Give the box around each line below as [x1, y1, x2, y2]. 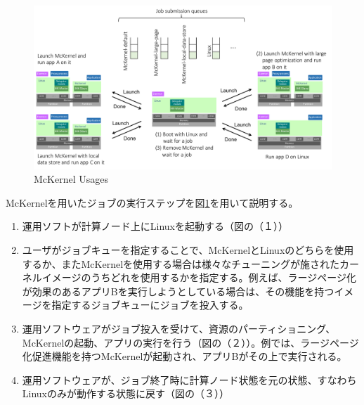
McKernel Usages [34, 172, 108, 186]
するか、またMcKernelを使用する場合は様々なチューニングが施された [22, 256, 340, 271]
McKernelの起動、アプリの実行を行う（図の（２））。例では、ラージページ [22, 335, 359, 349]
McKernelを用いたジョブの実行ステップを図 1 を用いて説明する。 [6, 195, 299, 210]
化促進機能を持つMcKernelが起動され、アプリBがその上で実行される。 [22, 349, 347, 364]
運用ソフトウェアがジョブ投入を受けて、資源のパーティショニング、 [22, 321, 336, 336]
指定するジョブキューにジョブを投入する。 [51, 297, 249, 312]
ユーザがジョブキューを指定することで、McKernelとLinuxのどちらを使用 [22, 243, 354, 257]
